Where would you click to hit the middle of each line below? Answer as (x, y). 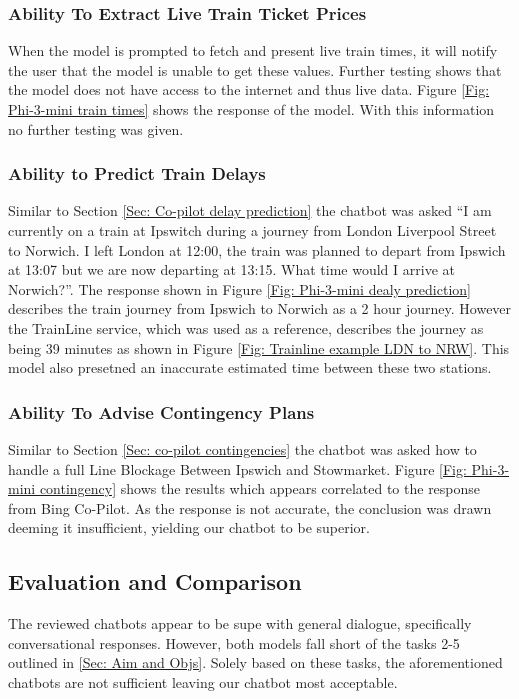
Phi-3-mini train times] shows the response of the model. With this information (251, 109)
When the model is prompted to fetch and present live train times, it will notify (253, 50)
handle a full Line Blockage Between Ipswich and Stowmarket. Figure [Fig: (237, 468)
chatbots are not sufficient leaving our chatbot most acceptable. (203, 681)
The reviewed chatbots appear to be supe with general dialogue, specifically (240, 623)
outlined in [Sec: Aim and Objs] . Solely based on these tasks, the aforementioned (255, 662)
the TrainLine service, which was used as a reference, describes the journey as (246, 327)
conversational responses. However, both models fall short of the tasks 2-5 (234, 642)
